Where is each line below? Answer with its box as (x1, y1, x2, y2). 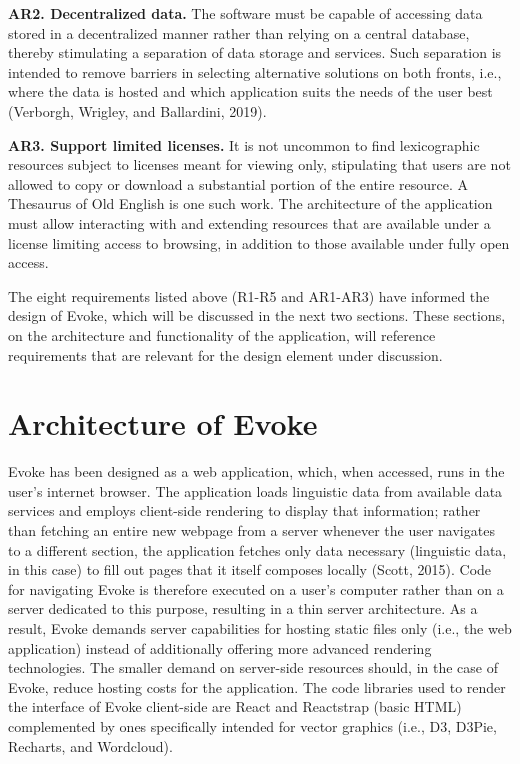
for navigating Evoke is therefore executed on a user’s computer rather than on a (8, 578, 504, 599)
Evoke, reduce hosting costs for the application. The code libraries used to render (8, 676, 506, 697)
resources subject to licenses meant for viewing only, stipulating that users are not (8, 154, 511, 175)
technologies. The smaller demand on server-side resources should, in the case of (8, 657, 498, 678)
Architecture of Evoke (8, 403, 318, 444)
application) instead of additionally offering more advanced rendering (8, 637, 432, 658)
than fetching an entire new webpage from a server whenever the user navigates (8, 520, 495, 540)
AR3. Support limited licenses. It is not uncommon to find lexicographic (8, 134, 480, 155)
